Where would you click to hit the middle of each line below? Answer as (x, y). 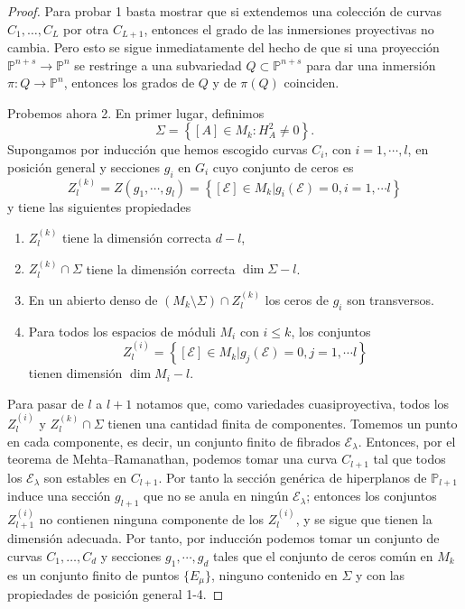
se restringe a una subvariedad (158, 65)
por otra (86, 28)
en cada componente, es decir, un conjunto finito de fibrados (174, 441)
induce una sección (59, 496)
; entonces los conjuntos (372, 496)
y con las (380, 574)
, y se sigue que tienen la (364, 518)
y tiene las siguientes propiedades (99, 206)
